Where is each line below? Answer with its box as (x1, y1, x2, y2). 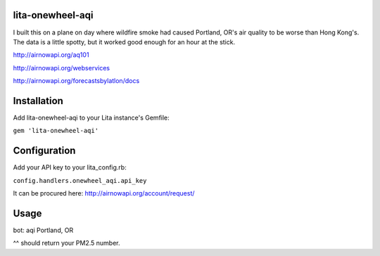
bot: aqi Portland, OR (13, 226, 74, 234)
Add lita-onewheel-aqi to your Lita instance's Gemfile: (13, 113, 170, 122)
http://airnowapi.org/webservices (13, 63, 110, 72)
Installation (13, 95, 63, 107)
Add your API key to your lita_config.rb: (13, 163, 127, 172)
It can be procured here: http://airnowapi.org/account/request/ (13, 189, 195, 198)
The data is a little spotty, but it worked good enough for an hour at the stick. (13, 37, 236, 46)
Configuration (13, 145, 76, 157)
